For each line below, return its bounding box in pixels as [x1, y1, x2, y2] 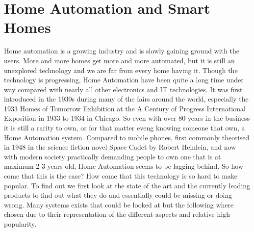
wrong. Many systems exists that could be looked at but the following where [4, 199, 234, 209]
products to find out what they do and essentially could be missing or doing [4, 190, 232, 200]
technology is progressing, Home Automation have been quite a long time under [4, 75, 244, 85]
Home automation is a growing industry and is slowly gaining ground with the [4, 46, 239, 56]
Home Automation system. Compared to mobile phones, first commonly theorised [4, 132, 250, 142]
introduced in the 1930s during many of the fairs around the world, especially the [4, 94, 249, 104]
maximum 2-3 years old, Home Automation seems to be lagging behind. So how [4, 161, 243, 171]
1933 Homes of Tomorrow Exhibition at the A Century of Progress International [4, 103, 246, 113]
